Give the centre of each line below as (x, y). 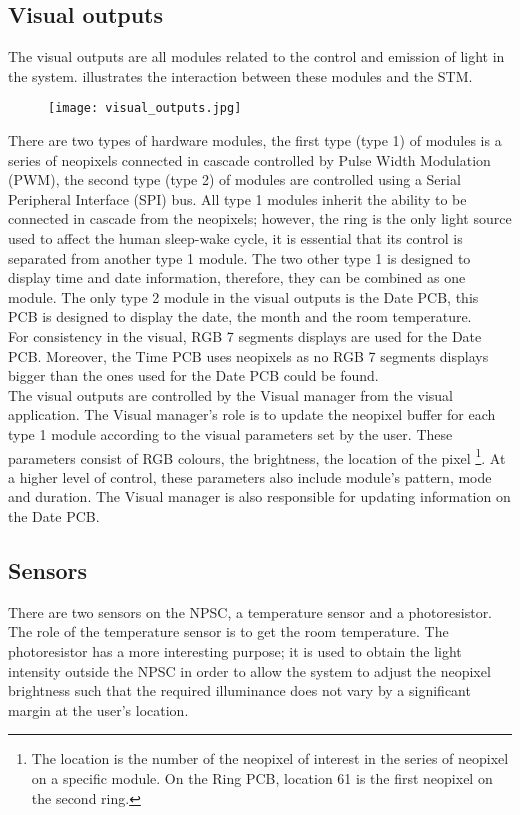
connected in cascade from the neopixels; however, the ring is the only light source (260, 218)
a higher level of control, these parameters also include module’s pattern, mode (250, 476)
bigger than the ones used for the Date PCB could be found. (193, 375)
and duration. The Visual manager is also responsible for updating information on (259, 496)
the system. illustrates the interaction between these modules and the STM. (240, 75)
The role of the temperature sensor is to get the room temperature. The (228, 631)
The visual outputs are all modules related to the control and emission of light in (256, 56)
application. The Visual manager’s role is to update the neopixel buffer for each (252, 414)
